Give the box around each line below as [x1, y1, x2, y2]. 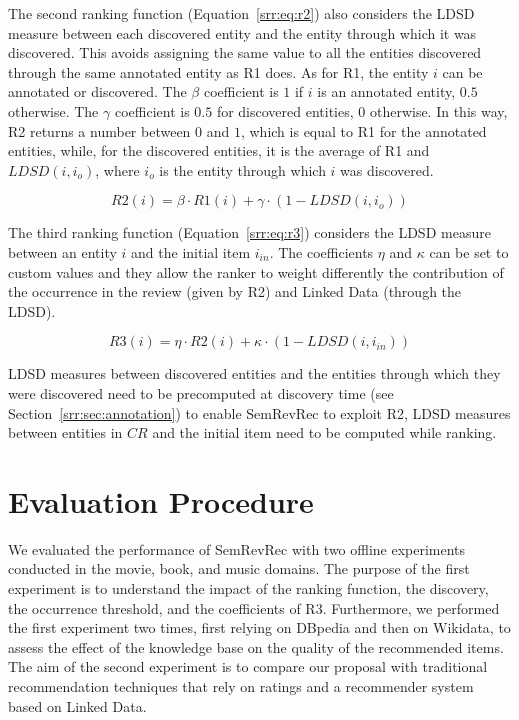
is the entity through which [159, 159, 326, 180]
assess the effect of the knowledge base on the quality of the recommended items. [8, 636, 504, 657]
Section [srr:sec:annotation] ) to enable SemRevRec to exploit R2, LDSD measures [8, 402, 511, 423]
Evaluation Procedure [8, 480, 314, 521]
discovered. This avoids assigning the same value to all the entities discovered [8, 42, 482, 63]
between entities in [8, 422, 123, 443]
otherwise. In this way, [369, 100, 508, 121]
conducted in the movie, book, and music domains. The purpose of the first [8, 558, 470, 579]
